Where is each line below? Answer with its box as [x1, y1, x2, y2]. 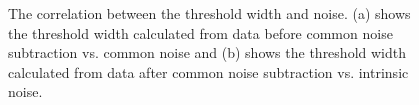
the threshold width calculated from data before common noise [8, 22, 393, 43]
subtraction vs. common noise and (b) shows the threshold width [8, 42, 406, 63]
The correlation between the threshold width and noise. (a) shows [8, 3, 411, 23]
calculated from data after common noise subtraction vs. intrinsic [8, 61, 409, 82]
